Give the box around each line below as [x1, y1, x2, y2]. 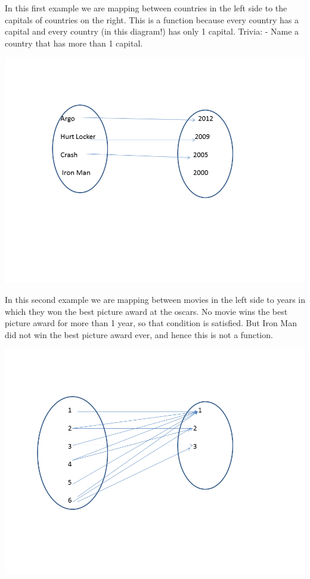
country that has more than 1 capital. [5, 36, 143, 49]
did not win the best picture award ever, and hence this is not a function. [5, 328, 273, 340]
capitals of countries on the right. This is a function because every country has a [5, 13, 299, 26]
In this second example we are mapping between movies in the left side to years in [5, 293, 305, 305]
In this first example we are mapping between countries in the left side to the [5, 2, 287, 14]
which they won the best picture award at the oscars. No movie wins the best [5, 305, 288, 317]
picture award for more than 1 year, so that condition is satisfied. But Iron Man [5, 317, 297, 329]
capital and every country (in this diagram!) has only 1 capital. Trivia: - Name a [5, 25, 299, 38]
